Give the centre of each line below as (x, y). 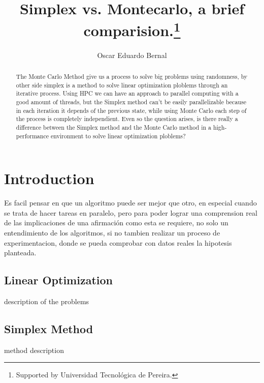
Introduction (49, 178)
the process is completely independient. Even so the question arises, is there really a (127, 119)
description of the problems (47, 301)
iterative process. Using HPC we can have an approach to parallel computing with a (127, 93)
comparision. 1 (132, 29)
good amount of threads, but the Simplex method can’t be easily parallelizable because (131, 102)
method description (34, 350)
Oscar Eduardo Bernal (132, 55)
